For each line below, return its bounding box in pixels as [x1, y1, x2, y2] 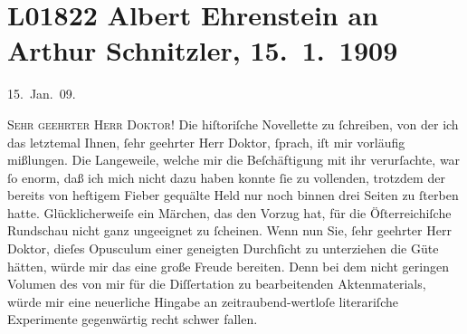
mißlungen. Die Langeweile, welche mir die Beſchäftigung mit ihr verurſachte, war [7, 150, 461, 169]
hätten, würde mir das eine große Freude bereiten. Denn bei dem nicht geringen [7, 256, 449, 275]
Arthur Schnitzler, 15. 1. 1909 [7, 32, 398, 69]
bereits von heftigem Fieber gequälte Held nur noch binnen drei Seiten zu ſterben [7, 186, 459, 205]
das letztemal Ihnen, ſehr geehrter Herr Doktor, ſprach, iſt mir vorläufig [7, 132, 405, 151]
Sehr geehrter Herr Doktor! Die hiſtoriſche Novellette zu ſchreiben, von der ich [7, 114, 459, 133]
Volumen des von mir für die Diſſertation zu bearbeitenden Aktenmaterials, [7, 274, 426, 293]
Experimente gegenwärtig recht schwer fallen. [7, 310, 258, 329]
